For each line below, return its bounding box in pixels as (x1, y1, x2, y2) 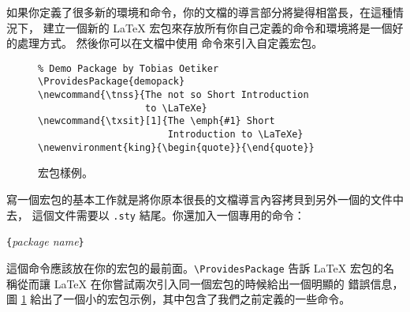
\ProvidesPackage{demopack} (38, 76, 185, 88)
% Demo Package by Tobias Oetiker (38, 62, 219, 74)
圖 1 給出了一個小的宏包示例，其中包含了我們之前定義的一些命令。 (6, 291, 351, 307)
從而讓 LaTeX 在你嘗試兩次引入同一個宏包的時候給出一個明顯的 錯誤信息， (17, 275, 404, 291)
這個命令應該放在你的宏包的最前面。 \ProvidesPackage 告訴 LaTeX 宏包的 (6, 259, 383, 276)
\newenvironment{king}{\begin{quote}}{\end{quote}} (38, 141, 315, 153)
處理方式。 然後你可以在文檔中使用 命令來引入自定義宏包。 (17, 35, 323, 51)
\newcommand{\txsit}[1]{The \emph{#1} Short (38, 115, 275, 127)
